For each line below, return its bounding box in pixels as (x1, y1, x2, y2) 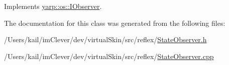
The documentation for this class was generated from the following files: (4, 17, 225, 28)
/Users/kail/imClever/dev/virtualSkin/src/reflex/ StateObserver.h (4, 34, 207, 45)
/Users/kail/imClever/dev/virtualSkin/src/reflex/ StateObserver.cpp (4, 51, 214, 61)
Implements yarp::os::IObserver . (4, 1, 102, 11)
